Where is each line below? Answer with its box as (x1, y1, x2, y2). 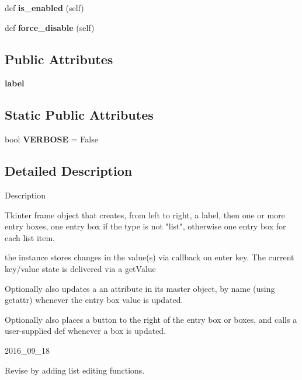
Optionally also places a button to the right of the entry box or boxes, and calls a (5, 313, 297, 325)
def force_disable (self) (5, 21, 95, 33)
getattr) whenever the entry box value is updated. (5, 294, 183, 306)
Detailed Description (5, 162, 133, 180)
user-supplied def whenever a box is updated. (5, 325, 166, 337)
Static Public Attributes (5, 106, 154, 124)
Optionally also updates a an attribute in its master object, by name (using (5, 282, 275, 294)
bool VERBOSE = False (5, 133, 98, 145)
